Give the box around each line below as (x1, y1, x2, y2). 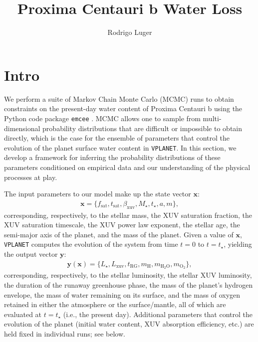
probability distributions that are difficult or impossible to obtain (42, 123, 243, 133)
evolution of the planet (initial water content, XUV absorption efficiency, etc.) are (4, 319, 254, 329)
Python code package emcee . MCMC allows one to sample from (4, 113, 201, 123)
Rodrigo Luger (107, 27, 152, 37)
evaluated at (4, 309, 42, 319)
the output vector (4, 248, 58, 259)
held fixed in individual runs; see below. (4, 329, 125, 339)
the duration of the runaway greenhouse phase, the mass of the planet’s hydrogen (4, 280, 253, 290)
